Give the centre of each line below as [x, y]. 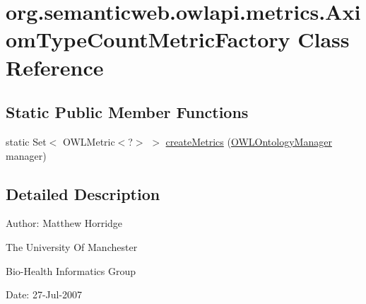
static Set [26, 141]
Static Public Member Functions [127, 112]
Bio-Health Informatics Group [71, 270]
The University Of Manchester [72, 246]
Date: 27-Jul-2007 [44, 294]
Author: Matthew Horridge [64, 223]
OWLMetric [89, 141]
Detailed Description [83, 193]
